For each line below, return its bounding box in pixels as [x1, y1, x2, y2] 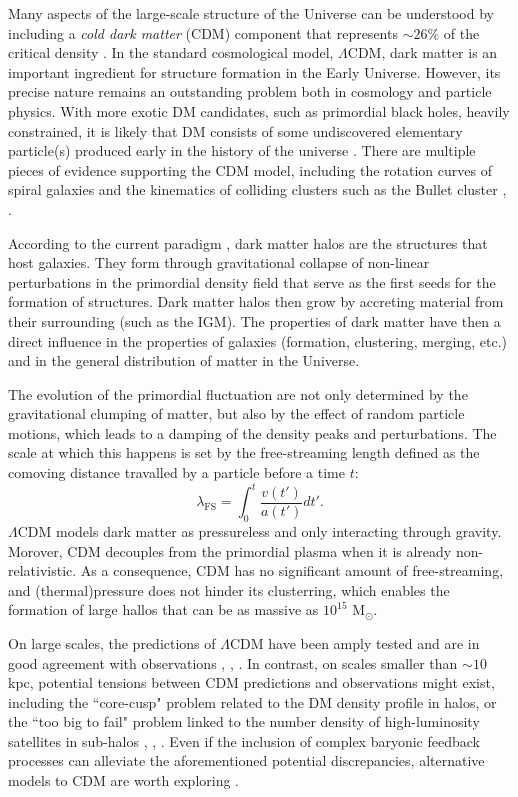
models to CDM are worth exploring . [8, 770, 240, 791]
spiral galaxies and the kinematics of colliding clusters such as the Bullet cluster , [8, 179, 507, 200]
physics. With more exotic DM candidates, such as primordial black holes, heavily [8, 100, 510, 121]
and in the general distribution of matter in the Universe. [8, 350, 360, 371]
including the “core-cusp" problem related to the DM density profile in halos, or [8, 691, 497, 712]
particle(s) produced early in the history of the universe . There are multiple [8, 140, 476, 161]
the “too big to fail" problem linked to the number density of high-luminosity [8, 711, 480, 732]
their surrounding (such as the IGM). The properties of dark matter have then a [8, 310, 501, 331]
